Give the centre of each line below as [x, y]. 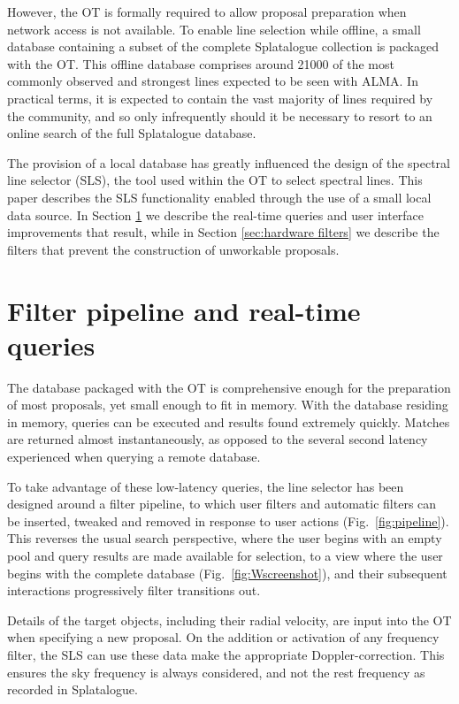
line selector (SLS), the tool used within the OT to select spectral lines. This [215, 180]
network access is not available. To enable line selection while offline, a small [214, 29]
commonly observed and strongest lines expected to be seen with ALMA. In [213, 81]
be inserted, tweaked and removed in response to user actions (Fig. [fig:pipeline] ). [228, 520]
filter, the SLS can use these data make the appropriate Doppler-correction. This [226, 654]
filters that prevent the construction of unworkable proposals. [173, 249]
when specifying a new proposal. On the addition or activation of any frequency [223, 637]
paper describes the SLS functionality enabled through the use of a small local [219, 197]
